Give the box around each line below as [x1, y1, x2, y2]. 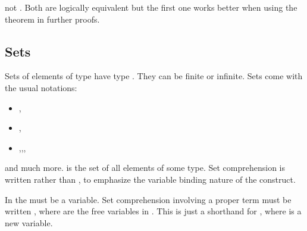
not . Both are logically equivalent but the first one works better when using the [5, 1, 297, 13]
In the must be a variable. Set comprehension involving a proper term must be [5, 193, 292, 205]
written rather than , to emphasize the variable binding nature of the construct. [5, 173, 296, 185]
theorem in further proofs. [5, 13, 100, 25]
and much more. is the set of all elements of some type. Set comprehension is [5, 161, 286, 174]
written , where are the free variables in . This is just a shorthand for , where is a [5, 205, 302, 217]
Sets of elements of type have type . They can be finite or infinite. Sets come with [5, 70, 303, 82]
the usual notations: [5, 81, 77, 93]
